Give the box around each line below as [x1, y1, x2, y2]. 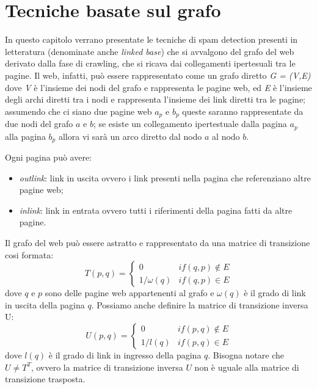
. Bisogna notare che [208, 348, 285, 361]
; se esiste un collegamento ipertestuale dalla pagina [93, 117, 287, 130]
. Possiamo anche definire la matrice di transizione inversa [91, 298, 308, 311]
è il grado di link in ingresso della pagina [48, 348, 202, 361]
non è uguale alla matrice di [194, 360, 299, 373]
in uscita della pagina [5, 298, 85, 311]
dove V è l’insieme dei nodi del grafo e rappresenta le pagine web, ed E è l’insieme [5, 81, 312, 93]
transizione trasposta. [5, 373, 86, 385]
